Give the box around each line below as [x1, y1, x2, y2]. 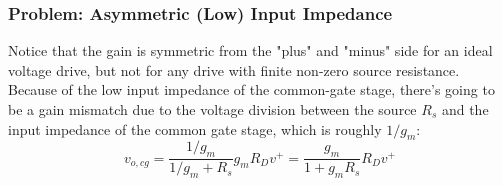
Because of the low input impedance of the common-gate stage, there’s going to [8, 79, 495, 100]
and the [441, 99, 489, 119]
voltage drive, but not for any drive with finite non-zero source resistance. [8, 59, 460, 80]
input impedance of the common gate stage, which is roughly [8, 118, 382, 139]
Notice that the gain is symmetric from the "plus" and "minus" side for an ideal [8, 40, 493, 61]
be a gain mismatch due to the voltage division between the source [8, 99, 417, 119]
